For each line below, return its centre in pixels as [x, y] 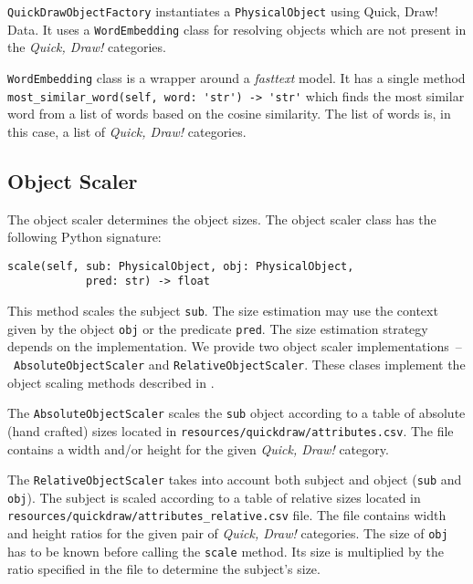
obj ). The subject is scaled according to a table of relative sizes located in [214, 497]
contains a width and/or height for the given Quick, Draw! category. [198, 448]
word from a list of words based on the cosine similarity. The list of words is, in [229, 114]
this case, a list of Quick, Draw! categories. [127, 131]
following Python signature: [84, 237]
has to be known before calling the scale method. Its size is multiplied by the [226, 551]
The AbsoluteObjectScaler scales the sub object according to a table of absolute [236, 413]
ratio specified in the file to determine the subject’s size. [164, 569]
